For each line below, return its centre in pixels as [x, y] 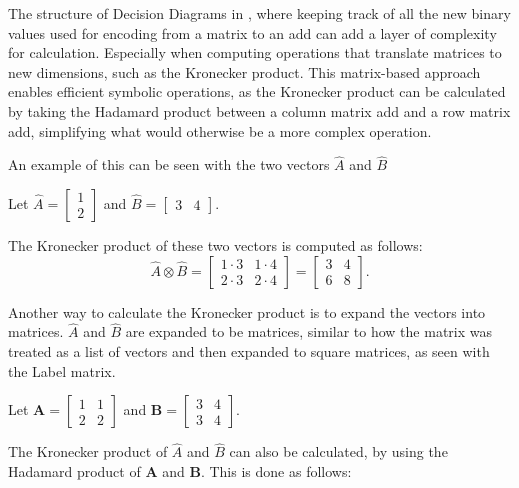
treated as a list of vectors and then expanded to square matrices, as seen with [249, 350]
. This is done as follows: [276, 470]
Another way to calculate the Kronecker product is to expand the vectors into [247, 311]
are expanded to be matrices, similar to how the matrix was [309, 331]
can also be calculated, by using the [338, 451]
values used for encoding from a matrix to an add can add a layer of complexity [252, 32]
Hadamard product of [74, 470]
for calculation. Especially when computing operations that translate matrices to [255, 52]
